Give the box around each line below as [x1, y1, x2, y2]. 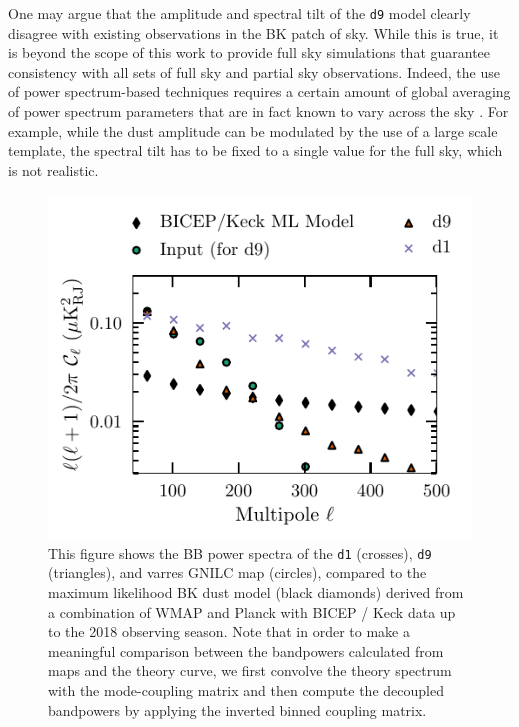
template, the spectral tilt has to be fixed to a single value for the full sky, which [8, 140, 503, 161]
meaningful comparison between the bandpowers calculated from [48, 640, 444, 661]
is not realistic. [8, 159, 99, 180]
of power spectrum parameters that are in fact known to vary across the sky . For [8, 101, 509, 122]
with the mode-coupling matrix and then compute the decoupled [48, 679, 444, 700]
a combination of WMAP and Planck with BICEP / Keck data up [48, 601, 456, 622]
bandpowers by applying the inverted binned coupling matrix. [48, 699, 427, 720]
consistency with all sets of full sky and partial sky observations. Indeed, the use [8, 61, 500, 82]
